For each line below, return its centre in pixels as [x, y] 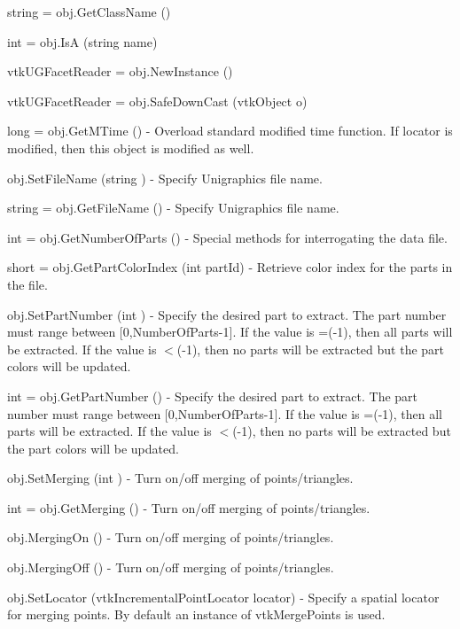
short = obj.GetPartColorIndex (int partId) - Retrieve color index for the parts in [230, 267]
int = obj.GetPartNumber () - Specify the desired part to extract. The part [213, 396]
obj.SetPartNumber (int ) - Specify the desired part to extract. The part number [227, 314]
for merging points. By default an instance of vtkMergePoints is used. [196, 614]
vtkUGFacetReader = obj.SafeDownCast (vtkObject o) [157, 101]
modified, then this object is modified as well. [131, 148]
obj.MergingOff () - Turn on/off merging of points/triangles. [171, 567]
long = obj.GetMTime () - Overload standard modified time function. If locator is [230, 131]
